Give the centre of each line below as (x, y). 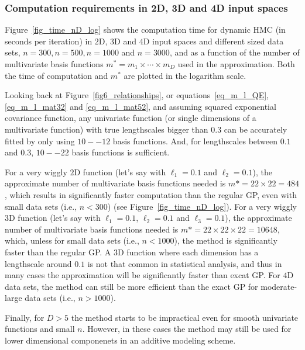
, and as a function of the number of (234, 52)
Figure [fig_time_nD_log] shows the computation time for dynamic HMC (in (145, 30)
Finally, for (25, 317)
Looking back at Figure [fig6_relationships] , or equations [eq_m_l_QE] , (137, 95)
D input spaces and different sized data (213, 41)
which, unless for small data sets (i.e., (72, 240)
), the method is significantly (226, 240)
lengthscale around (38, 263)
